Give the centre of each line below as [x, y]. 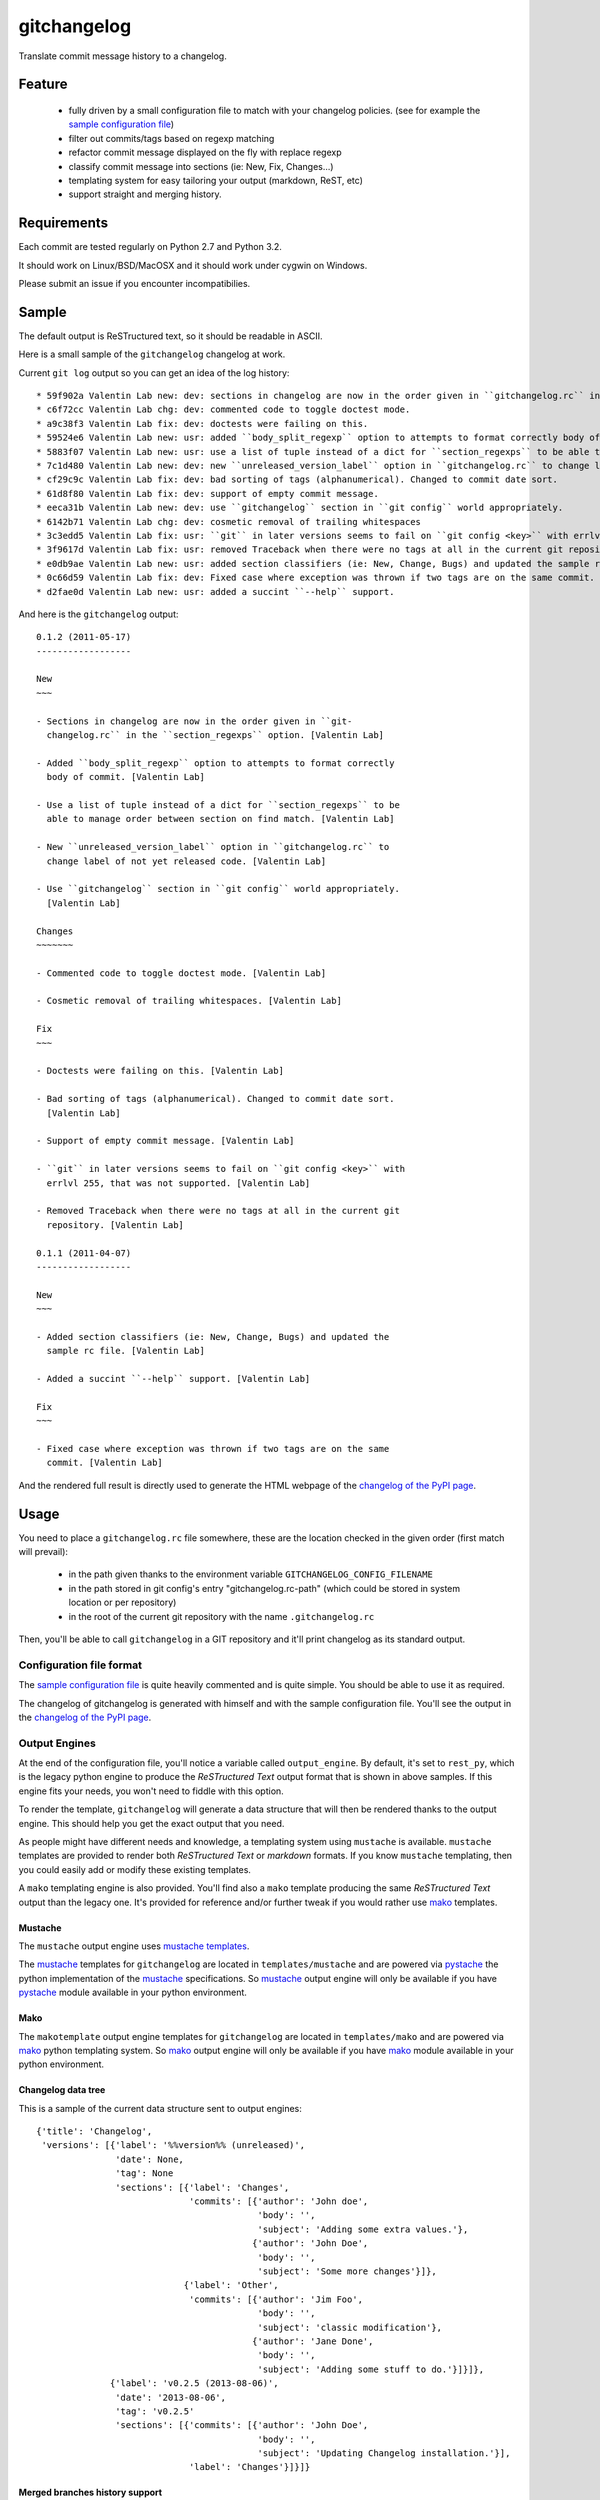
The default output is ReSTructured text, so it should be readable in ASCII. [170, 336]
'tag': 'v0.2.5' [155, 2411]
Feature [43, 84]
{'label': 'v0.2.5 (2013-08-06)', [194, 2383]
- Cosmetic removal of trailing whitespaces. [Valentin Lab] [189, 1001]
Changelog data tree [62, 2090]
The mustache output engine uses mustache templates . [134, 1946]
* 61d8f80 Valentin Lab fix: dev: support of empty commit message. [207, 493]
